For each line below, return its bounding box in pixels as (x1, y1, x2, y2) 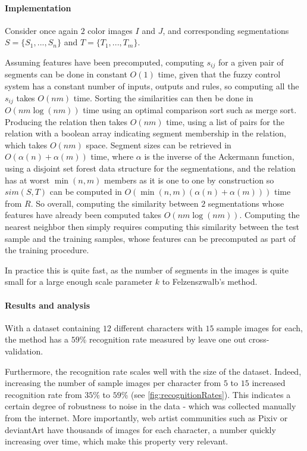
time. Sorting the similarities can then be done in (73, 91, 253, 104)
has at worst (5, 173, 50, 186)
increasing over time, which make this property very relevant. (5, 435, 228, 447)
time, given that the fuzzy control (158, 68, 281, 80)
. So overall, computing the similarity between (30, 197, 199, 209)
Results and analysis (5, 298, 90, 311)
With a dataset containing (5, 321, 101, 334)
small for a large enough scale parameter (5, 275, 153, 288)
